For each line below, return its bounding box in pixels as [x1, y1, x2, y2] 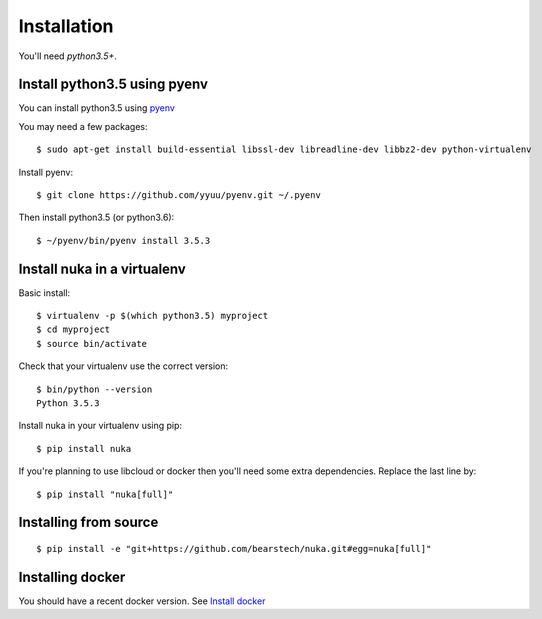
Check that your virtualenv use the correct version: [18, 360, 229, 372]
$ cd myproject [36, 324, 111, 335]
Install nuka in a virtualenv [18, 260, 187, 277]
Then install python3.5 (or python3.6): [18, 211, 175, 224]
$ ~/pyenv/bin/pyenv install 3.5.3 [36, 235, 211, 246]
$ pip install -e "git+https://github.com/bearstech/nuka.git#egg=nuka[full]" [36, 543, 432, 555]
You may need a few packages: [18, 120, 149, 132]
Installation [18, 15, 114, 37]
